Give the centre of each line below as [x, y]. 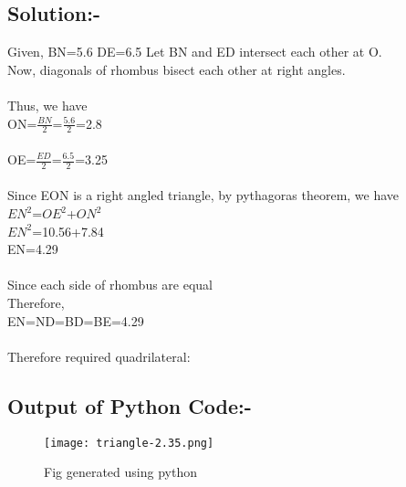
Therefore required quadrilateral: [99, 356]
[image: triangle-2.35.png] [129, 443]
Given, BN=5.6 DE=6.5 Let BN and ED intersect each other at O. [195, 52]
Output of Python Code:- [130, 405]
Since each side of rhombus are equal [110, 285]
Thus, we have [47, 105]
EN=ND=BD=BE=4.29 [76, 320]
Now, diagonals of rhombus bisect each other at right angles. [177, 69]
